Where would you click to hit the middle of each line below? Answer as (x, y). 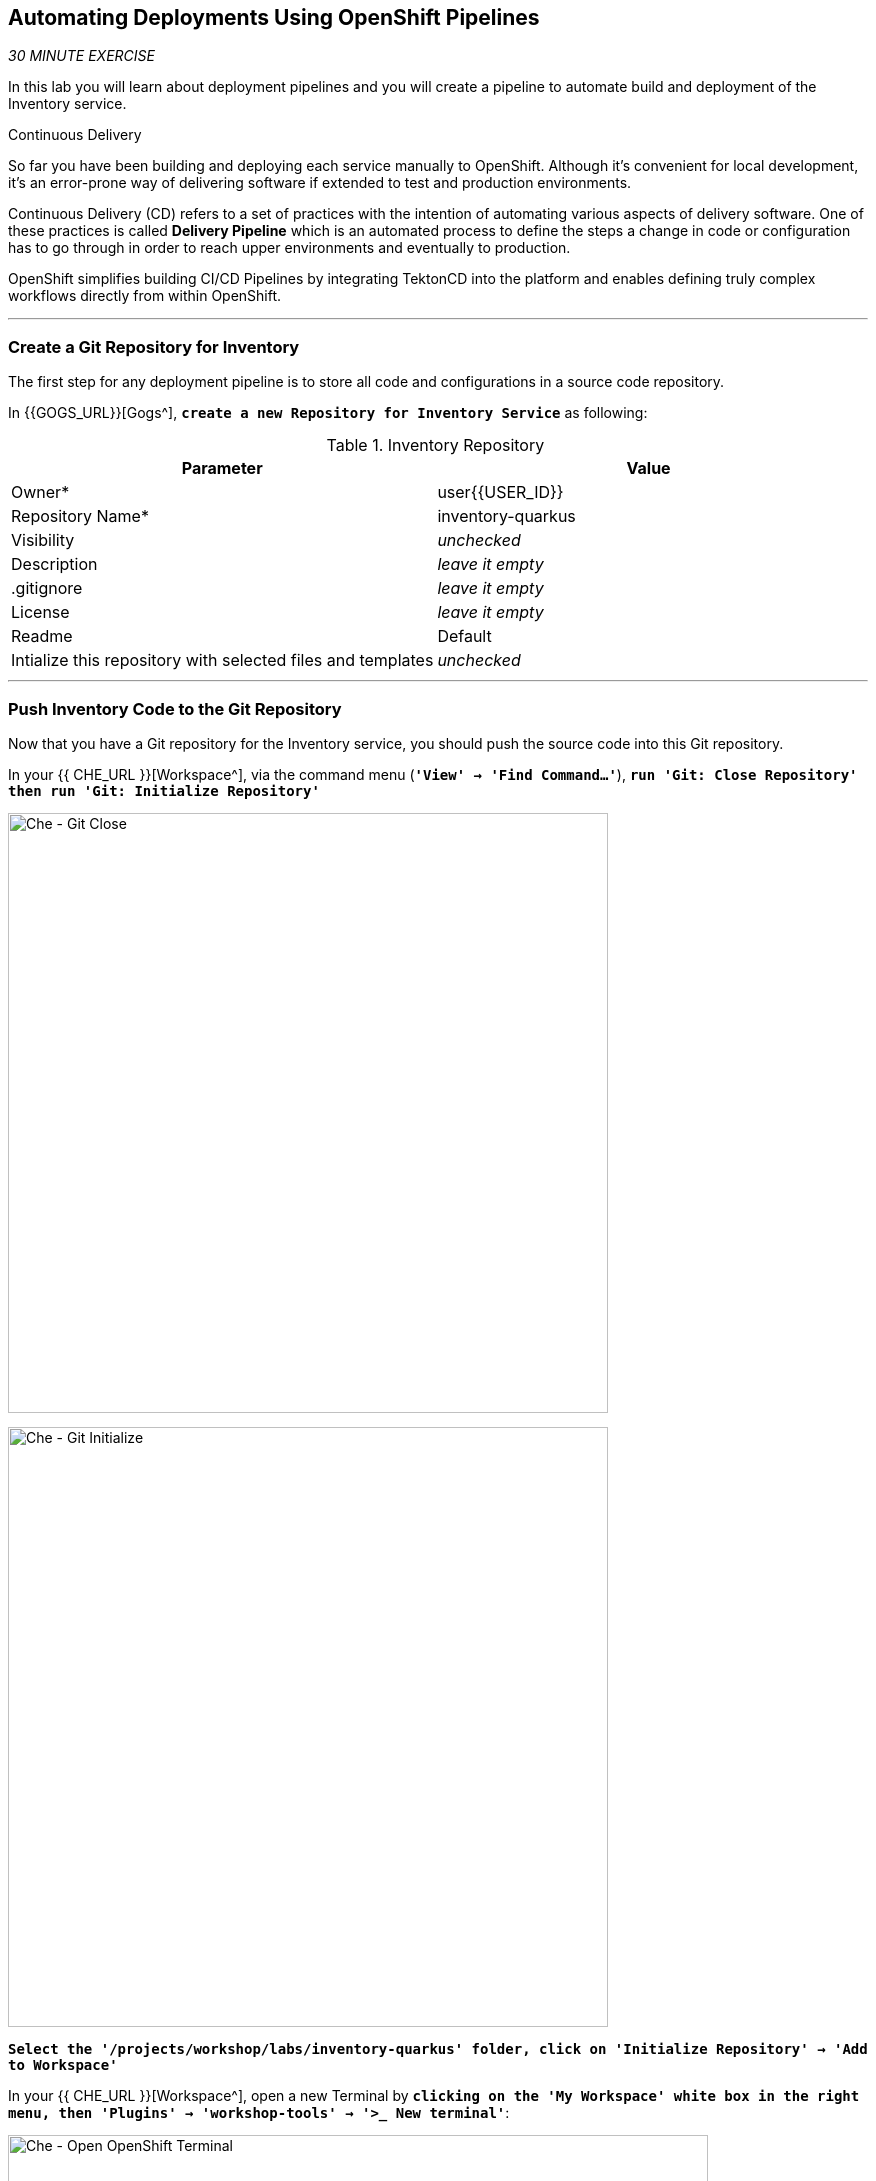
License (40, 612)
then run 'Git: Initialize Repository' (164, 790)
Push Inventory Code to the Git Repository (175, 708)
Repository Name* (80, 516)
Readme (42, 636)
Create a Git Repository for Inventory (154, 346)
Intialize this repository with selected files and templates (222, 660)
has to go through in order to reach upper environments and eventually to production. (289, 248)
